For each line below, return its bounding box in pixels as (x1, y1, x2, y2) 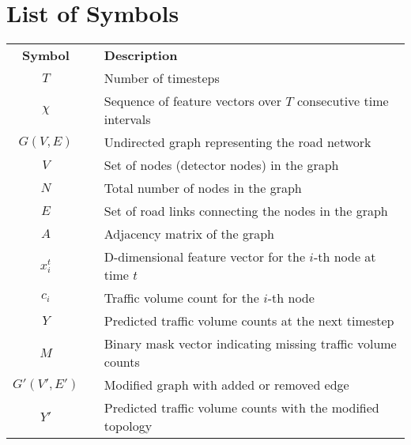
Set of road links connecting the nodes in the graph (104, 202, 388, 221)
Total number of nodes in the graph (104, 179, 302, 198)
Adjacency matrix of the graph (104, 224, 274, 243)
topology (104, 417, 153, 436)
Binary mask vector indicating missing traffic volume (104, 334, 397, 353)
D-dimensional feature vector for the (104, 247, 306, 266)
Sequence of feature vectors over (104, 92, 281, 111)
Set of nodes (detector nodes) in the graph (104, 156, 339, 175)
